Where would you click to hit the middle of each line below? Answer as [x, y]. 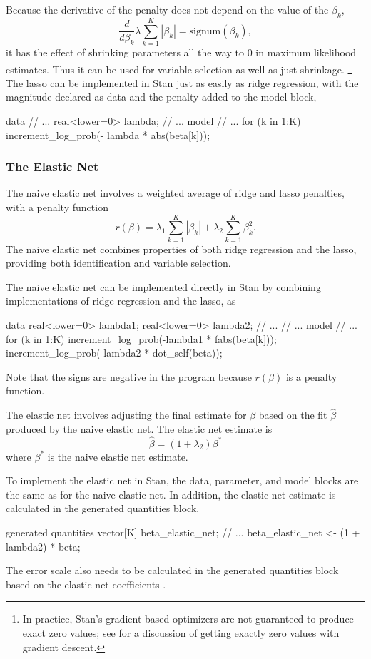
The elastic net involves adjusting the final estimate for [126, 415]
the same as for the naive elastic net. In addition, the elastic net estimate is [171, 494]
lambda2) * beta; [43, 546]
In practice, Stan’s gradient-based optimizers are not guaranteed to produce [188, 619]
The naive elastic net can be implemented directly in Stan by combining [163, 286]
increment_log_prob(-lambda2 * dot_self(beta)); [114, 353]
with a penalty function [57, 206]
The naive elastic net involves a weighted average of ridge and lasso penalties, [175, 193]
